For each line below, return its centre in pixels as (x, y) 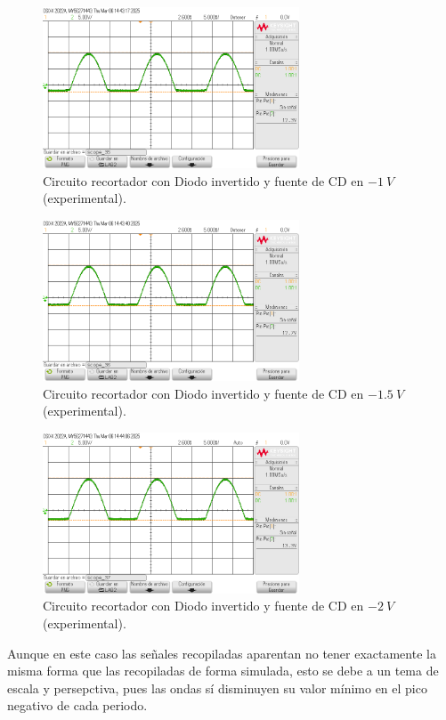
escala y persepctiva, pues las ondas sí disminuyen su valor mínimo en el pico (217, 688)
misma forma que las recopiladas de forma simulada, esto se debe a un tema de (223, 671)
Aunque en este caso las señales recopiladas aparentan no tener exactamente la (222, 653)
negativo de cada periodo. (77, 705)
